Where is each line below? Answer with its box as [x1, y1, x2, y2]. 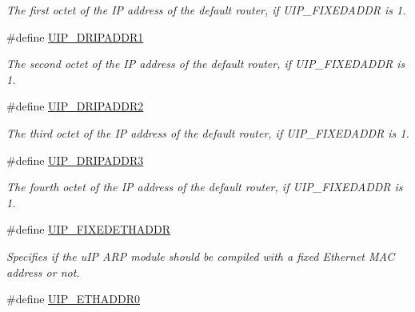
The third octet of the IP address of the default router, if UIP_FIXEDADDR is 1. [6, 124, 409, 141]
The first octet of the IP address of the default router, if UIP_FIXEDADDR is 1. [6, 2, 406, 18]
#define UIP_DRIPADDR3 [6, 151, 144, 168]
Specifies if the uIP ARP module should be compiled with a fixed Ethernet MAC [6, 247, 395, 264]
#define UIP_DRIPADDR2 [6, 98, 144, 114]
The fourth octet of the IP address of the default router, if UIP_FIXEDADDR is [6, 178, 403, 195]
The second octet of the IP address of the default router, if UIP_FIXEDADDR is [6, 55, 405, 72]
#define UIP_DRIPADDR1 [6, 28, 144, 45]
